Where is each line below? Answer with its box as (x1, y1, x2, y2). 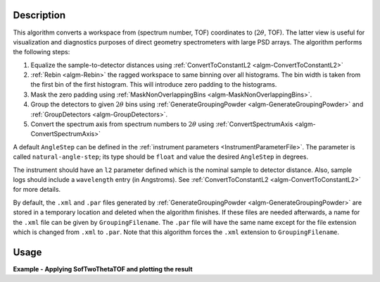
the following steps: (13, 48, 70, 56)
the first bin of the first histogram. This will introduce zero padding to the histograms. (30, 80, 277, 89)
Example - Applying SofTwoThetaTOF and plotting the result (13, 264, 193, 273)
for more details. (13, 185, 61, 194)
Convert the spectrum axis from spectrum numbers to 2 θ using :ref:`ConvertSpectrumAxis (30, 120, 293, 128)
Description (13, 9, 66, 21)
